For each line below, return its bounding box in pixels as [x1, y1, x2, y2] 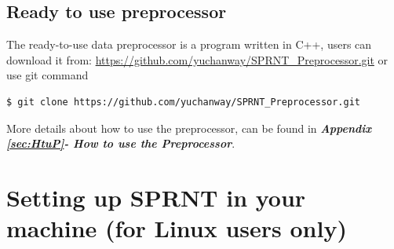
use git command [6, 67, 89, 83]
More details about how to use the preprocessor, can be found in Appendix [6, 119, 372, 136]
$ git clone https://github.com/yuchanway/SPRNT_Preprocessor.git [6, 96, 361, 108]
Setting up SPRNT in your [6, 181, 306, 213]
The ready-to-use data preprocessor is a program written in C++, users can [6, 36, 372, 53]
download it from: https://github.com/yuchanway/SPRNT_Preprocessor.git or [6, 51, 389, 68]
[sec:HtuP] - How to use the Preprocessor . [6, 135, 235, 152]
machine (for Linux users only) [6, 212, 347, 244]
